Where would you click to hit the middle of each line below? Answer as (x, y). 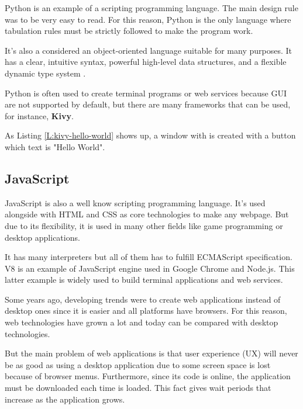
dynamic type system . (45, 73)
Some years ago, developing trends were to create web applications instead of (143, 299)
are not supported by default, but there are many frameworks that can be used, (148, 104)
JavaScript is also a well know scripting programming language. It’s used (135, 202)
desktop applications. (42, 237)
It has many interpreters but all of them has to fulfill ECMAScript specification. (149, 257)
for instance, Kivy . (39, 115)
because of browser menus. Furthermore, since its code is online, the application (148, 376)
